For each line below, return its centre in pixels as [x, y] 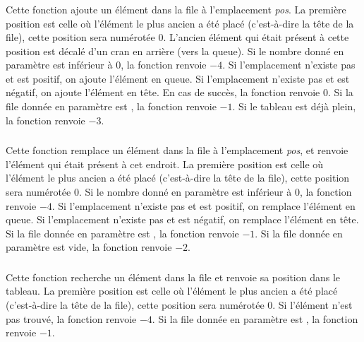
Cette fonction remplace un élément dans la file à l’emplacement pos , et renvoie [177, 150]
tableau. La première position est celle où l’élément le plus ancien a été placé [172, 291]
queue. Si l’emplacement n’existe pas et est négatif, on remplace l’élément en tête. [182, 219]
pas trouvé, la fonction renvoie [71, 318]
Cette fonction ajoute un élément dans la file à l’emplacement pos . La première [176, 9]
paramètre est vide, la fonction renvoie [89, 247]
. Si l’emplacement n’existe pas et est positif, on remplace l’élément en [204, 205]
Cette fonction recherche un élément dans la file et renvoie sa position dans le [173, 277]
